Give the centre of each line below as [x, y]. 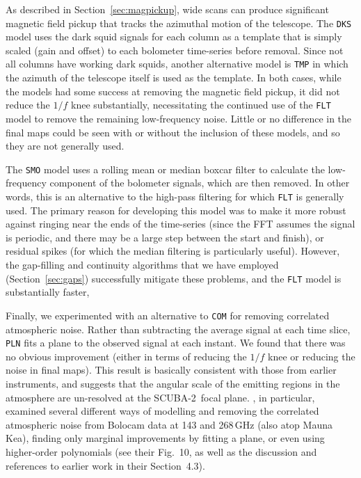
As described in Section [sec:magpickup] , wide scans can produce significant [167, 9]
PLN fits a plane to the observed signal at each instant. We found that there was [176, 343]
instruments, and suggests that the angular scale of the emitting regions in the [173, 383]
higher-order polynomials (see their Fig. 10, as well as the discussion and [161, 451]
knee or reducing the [312, 356]
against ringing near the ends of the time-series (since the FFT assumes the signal [180, 224]
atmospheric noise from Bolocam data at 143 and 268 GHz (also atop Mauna [169, 424]
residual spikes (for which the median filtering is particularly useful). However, [173, 251]
